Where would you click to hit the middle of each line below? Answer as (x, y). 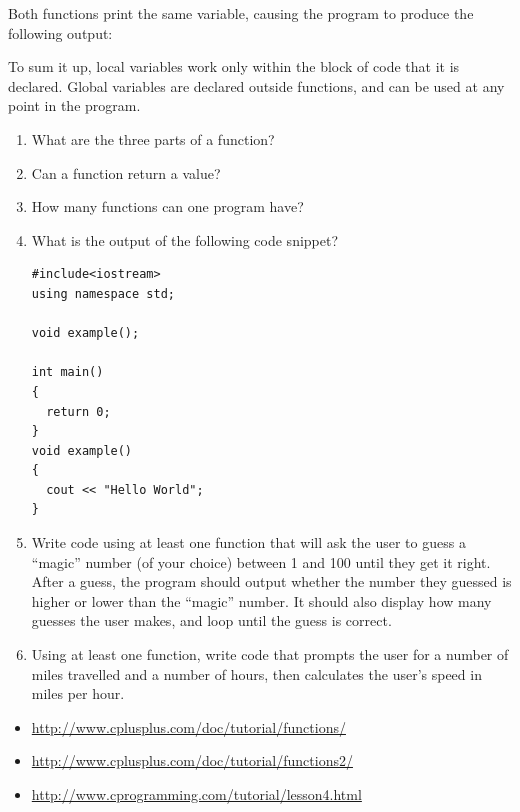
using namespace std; (103, 293)
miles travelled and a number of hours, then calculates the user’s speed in (256, 673)
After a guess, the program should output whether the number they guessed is (271, 581)
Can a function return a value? (126, 172)
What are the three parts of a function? (153, 138)
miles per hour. (78, 693)
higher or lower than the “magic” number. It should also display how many (261, 600)
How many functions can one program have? (167, 206)
